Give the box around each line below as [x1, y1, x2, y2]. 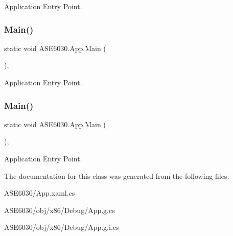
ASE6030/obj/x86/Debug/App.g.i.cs [4, 222, 119, 232]
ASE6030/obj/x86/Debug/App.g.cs [4, 204, 115, 215]
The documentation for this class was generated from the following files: [4, 170, 229, 181]
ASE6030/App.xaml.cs [4, 187, 75, 198]
